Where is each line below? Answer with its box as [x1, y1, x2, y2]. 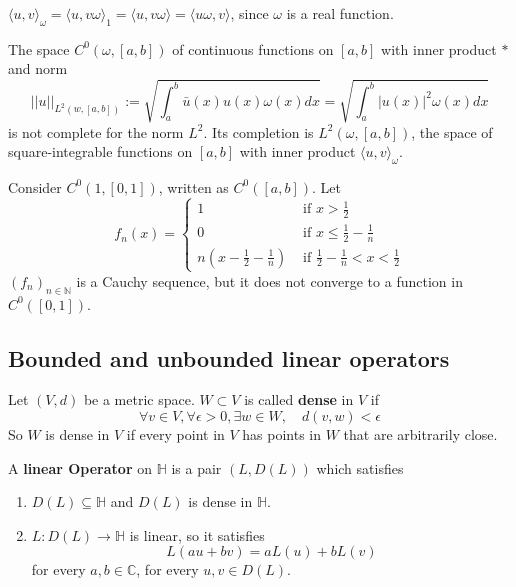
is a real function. [286, 3, 394, 23]
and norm [8, 58, 68, 79]
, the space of [411, 121, 493, 142]
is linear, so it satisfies [129, 524, 265, 545]
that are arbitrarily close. [343, 423, 498, 444]
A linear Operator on [8, 457, 152, 478]
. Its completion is [203, 121, 314, 142]
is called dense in [244, 389, 354, 410]
